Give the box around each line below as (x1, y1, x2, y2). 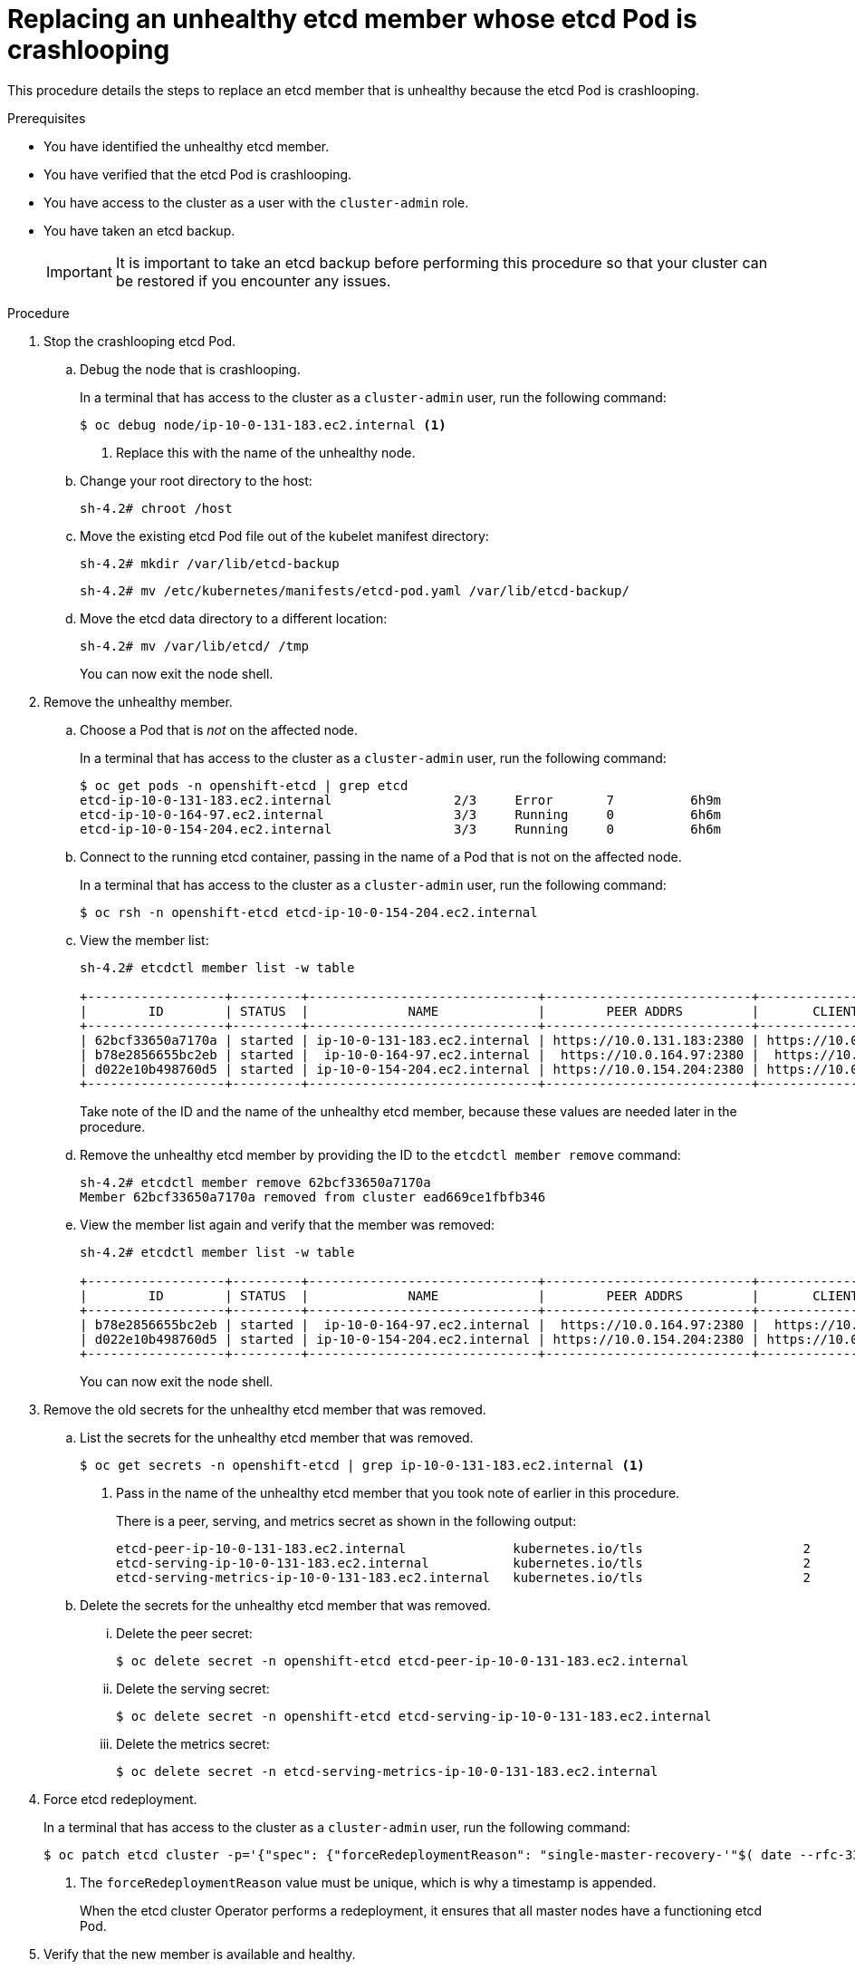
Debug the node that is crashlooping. (80, 361, 301, 377)
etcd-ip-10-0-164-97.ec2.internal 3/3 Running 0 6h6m (80, 806, 722, 822)
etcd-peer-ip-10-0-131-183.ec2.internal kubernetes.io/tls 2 (116, 1540, 812, 1556)
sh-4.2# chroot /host (80, 500, 233, 516)
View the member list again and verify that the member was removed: (80, 1216, 495, 1232)
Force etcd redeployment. (43, 1790, 197, 1807)
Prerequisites (7, 110, 86, 126)
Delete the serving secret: (116, 1680, 270, 1696)
